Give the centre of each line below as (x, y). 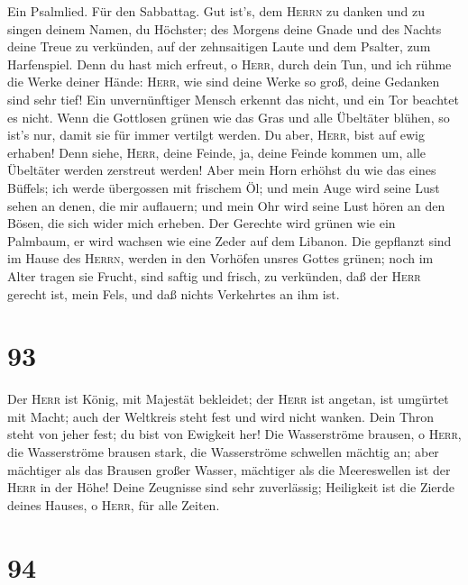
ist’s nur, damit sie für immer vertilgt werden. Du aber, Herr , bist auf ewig (216, 135)
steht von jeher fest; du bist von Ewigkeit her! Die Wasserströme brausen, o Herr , (234, 434)
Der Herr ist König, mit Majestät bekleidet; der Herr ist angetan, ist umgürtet (228, 399)
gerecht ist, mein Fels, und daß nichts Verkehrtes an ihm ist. (174, 293)
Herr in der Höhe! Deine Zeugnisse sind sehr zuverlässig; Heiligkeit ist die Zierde (231, 487)
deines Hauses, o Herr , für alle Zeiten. (114, 504)
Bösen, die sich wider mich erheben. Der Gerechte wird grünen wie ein (202, 223)
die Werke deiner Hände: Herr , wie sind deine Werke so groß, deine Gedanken (224, 82)
